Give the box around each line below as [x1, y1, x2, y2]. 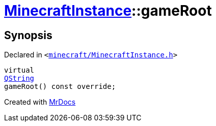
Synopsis [4, 28, 52, 42]
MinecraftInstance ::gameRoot [4, 2, 212, 19]
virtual [4, 66, 35, 75]
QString [4, 74, 35, 83]
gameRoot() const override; [4, 82, 116, 91]
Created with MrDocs [4, 98, 76, 107]
